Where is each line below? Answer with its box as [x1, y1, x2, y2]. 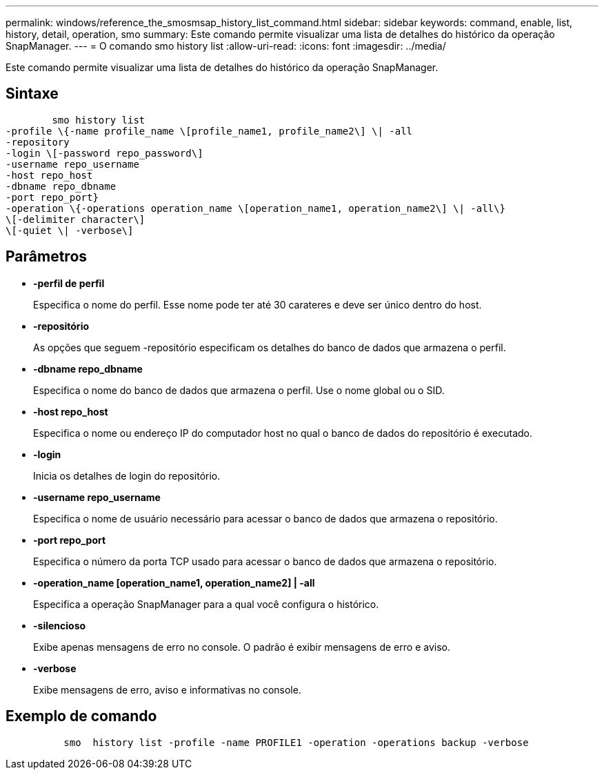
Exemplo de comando [6, 707, 157, 725]
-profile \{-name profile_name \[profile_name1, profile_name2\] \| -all [6, 125, 413, 137]
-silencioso [33, 619, 86, 631]
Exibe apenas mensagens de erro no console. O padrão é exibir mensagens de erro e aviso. [33, 640, 450, 653]
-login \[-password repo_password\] [6, 147, 203, 159]
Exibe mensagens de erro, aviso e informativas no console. [33, 683, 301, 696]
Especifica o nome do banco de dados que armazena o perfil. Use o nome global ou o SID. [33, 384, 445, 396]
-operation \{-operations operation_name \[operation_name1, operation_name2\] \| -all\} [6, 202, 505, 214]
